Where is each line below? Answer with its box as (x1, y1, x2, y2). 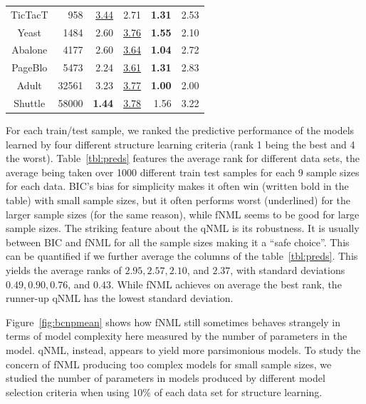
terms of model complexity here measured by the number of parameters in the (6, 328, 347, 343)
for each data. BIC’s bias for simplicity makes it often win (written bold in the (6, 178, 349, 193)
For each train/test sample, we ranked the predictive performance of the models (6, 123, 355, 138)
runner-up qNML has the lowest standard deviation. (6, 291, 234, 305)
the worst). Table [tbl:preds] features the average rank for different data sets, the (6, 151, 360, 166)
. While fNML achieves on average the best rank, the (110, 276, 342, 291)
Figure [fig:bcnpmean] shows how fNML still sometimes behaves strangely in (6, 314, 341, 329)
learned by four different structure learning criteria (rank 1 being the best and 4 (6, 136, 355, 151)
